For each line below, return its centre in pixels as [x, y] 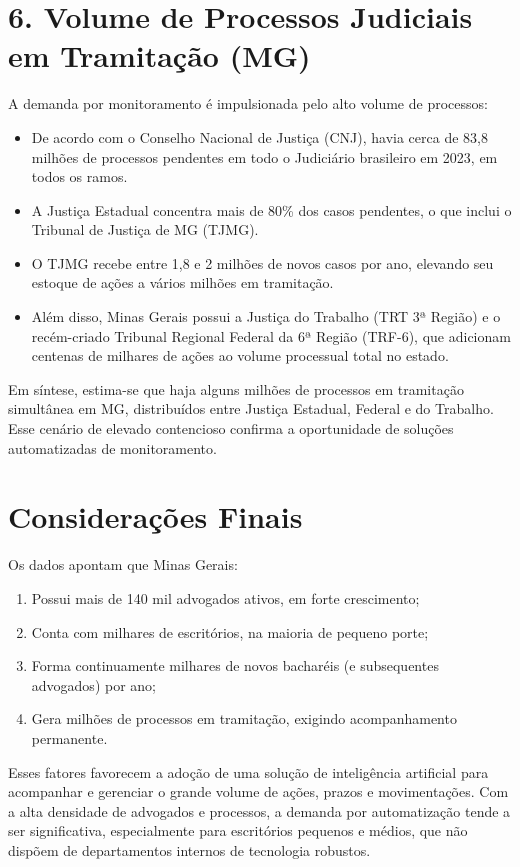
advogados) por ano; [93, 684]
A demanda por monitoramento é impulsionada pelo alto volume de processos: [248, 103]
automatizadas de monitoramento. [112, 447]
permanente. [69, 737]
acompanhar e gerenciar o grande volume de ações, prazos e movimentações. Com [258, 791]
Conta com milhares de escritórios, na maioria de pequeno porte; [230, 631]
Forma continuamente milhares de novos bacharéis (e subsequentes [235, 665]
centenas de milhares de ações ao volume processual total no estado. [240, 355]
